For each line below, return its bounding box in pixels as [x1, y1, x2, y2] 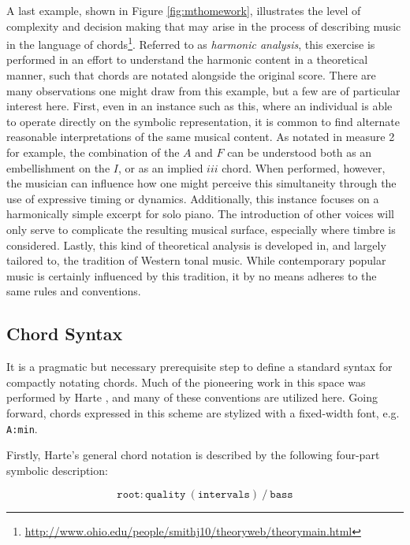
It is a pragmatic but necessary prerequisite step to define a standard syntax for [6, 358, 393, 375]
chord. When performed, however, [222, 159, 386, 176]
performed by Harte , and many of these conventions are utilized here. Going [6, 389, 378, 406]
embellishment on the [6, 159, 110, 176]
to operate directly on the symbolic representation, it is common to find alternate [6, 113, 400, 129]
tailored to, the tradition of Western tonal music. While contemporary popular [6, 252, 386, 269]
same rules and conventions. [6, 283, 141, 299]
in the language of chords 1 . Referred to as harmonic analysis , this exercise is [6, 34, 375, 52]
